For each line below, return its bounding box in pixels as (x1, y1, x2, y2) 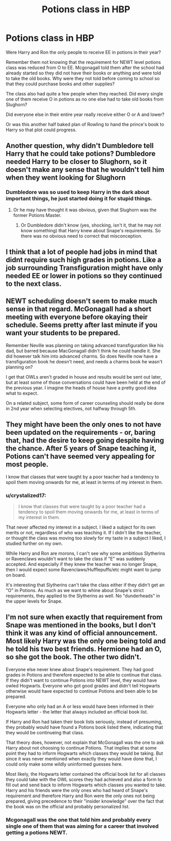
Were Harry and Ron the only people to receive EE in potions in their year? (6, 49, 161, 55)
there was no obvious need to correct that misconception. (20, 233, 142, 239)
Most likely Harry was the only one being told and (6, 637, 166, 646)
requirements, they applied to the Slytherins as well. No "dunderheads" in (6, 592, 160, 599)
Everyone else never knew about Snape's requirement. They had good (6, 666, 154, 672)
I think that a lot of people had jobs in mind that (6, 248, 157, 256)
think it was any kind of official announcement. (6, 629, 158, 637)
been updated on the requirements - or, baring (6, 428, 156, 437)
